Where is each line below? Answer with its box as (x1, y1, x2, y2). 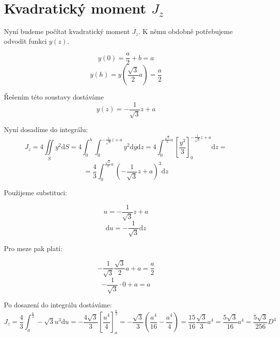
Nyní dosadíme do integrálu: (4, 124, 88, 135)
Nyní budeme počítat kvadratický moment (4, 26, 130, 36)
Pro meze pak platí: (4, 243, 62, 253)
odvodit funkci (4, 35, 47, 46)
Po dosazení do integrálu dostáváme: (4, 300, 112, 310)
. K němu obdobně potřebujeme (138, 26, 233, 36)
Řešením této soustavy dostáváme (4, 92, 104, 102)
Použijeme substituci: (4, 187, 67, 198)
